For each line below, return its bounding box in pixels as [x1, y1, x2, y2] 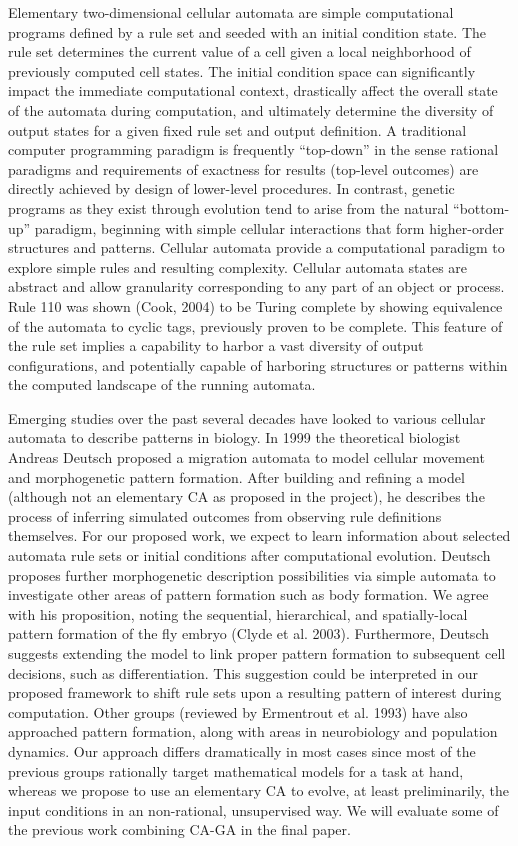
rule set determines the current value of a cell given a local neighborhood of [8, 41, 471, 62]
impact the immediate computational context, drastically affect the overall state [8, 80, 498, 101]
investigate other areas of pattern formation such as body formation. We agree [8, 584, 489, 605]
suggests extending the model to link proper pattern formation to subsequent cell [8, 643, 506, 663]
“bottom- [453, 197, 510, 218]
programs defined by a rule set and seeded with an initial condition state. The [8, 21, 486, 42]
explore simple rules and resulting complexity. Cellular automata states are [8, 256, 468, 277]
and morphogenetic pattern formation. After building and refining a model [8, 466, 465, 487]
